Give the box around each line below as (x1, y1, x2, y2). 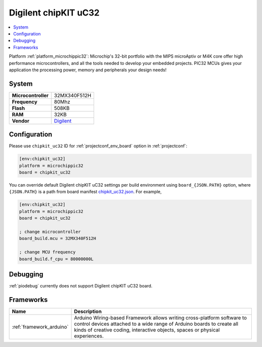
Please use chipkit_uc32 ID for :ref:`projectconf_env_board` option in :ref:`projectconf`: (9, 143, 188, 149)
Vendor (12, 117, 30, 124)
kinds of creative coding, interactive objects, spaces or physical (74, 326, 220, 333)
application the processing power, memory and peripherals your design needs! (9, 67, 167, 73)
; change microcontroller (19, 229, 81, 235)
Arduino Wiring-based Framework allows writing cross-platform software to (74, 314, 247, 321)
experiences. (74, 332, 104, 339)
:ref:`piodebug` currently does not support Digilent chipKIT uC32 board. (9, 283, 153, 289)
